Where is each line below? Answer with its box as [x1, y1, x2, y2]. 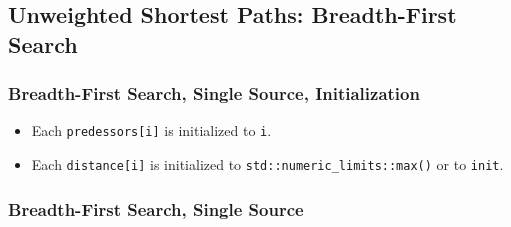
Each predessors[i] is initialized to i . [31, 120, 272, 141]
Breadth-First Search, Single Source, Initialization [8, 81, 420, 106]
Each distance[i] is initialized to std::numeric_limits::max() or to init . [31, 154, 504, 175]
